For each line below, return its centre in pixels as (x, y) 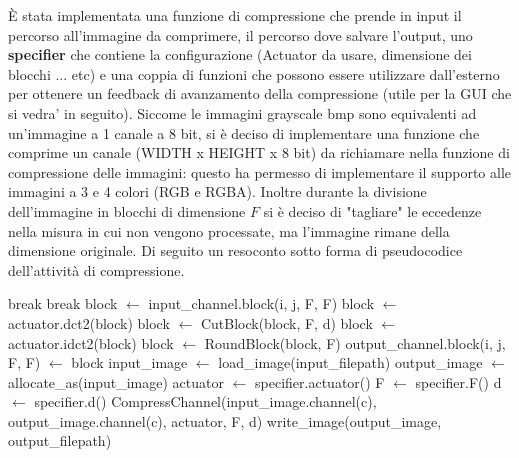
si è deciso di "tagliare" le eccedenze (372, 210)
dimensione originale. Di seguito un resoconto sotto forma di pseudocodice (235, 250)
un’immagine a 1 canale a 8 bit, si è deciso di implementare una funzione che (244, 132)
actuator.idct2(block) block (91, 342)
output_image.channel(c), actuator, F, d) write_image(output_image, (225, 420)
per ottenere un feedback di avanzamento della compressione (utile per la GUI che (260, 93)
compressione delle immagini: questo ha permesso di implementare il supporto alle (260, 171)
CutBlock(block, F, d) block (286, 322)
